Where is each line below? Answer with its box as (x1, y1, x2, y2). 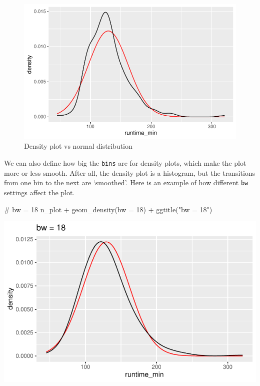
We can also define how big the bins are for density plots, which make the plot (4, 158, 246, 168)
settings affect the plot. (4, 187, 75, 197)
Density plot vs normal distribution (24, 141, 132, 151)
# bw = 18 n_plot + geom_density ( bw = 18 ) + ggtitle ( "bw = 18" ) (4, 204, 212, 214)
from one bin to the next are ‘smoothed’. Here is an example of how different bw (4, 177, 248, 188)
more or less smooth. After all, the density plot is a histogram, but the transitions (4, 167, 255, 178)
